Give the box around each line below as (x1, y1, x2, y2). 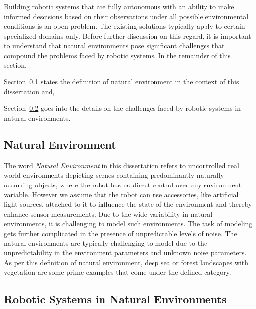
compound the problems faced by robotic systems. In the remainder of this (4, 50, 231, 60)
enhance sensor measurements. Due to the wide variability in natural (4, 208, 213, 219)
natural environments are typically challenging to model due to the (4, 238, 207, 248)
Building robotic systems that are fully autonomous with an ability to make (4, 1, 234, 11)
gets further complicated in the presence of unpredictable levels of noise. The (4, 228, 237, 238)
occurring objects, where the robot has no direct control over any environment (4, 179, 242, 189)
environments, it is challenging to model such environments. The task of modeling (4, 218, 253, 229)
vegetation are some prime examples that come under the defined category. (4, 267, 231, 277)
